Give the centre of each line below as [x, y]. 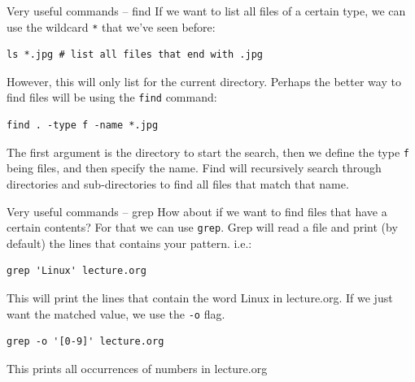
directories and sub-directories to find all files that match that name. [178, 183]
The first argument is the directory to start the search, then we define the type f [208, 152]
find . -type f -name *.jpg [83, 126]
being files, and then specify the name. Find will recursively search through [194, 168]
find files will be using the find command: [112, 97]
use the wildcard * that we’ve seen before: [111, 26]
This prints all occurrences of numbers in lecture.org [137, 368]
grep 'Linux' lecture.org [76, 271]
